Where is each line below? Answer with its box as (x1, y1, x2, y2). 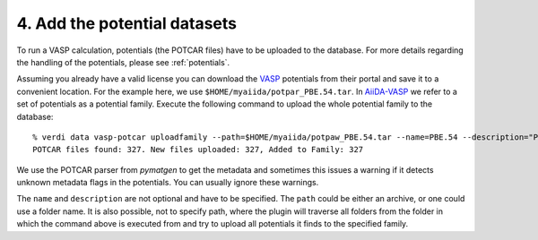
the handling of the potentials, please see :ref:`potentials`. (16, 56, 230, 67)
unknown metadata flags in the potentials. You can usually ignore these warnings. (16, 177, 319, 188)
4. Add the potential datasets (16, 13, 238, 33)
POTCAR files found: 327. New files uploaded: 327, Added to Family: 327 (32, 144, 364, 155)
